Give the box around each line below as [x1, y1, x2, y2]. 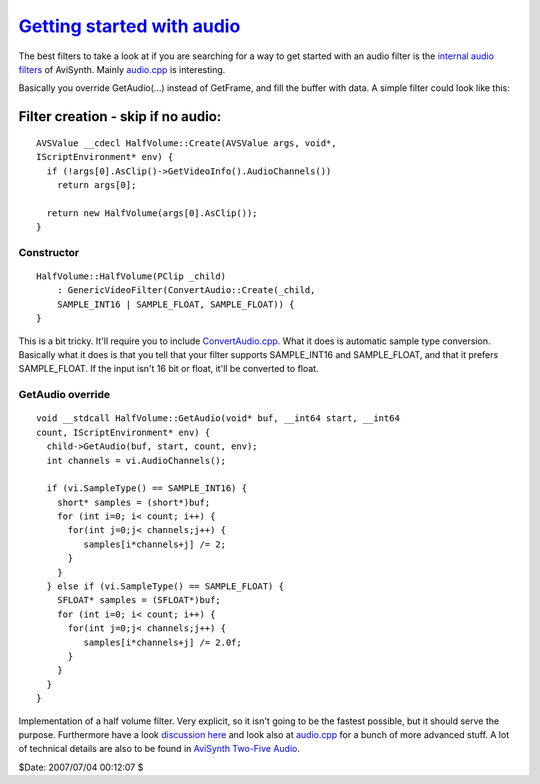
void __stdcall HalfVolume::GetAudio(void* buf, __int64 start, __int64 [36, 413, 400, 424]
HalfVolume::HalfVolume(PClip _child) [36, 271, 227, 282]
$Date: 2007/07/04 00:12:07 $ [18, 761, 144, 773]
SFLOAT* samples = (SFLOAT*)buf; [56, 595, 222, 606]
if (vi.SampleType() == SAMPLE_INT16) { [46, 483, 248, 494]
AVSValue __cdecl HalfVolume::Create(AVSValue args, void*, [36, 137, 337, 149]
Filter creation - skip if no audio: [18, 108, 222, 125]
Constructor [18, 245, 80, 259]
